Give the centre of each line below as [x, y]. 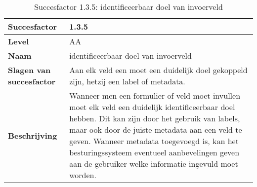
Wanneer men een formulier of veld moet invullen [155, 95]
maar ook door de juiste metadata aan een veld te [156, 130]
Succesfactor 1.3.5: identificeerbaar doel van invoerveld [128, 7]
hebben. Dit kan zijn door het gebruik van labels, [155, 118]
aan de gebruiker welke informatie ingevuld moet [154, 164]
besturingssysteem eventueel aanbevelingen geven [154, 152]
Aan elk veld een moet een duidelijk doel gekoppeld [158, 70]
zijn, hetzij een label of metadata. [127, 81]
